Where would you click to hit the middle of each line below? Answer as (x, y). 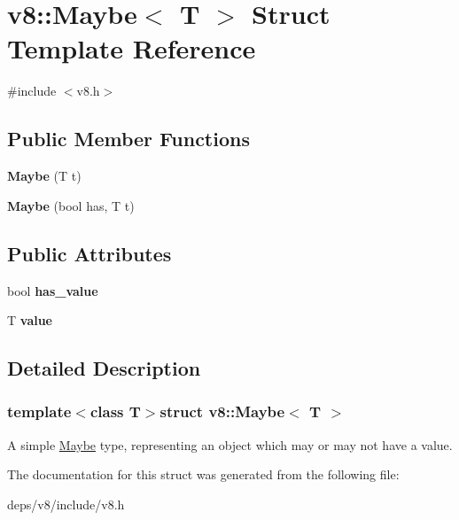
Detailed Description (104, 368)
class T (115, 411)
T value (30, 320)
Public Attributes (89, 253)
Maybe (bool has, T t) (71, 205)
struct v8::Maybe (222, 411)
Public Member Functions (128, 139)
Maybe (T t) (44, 176)
